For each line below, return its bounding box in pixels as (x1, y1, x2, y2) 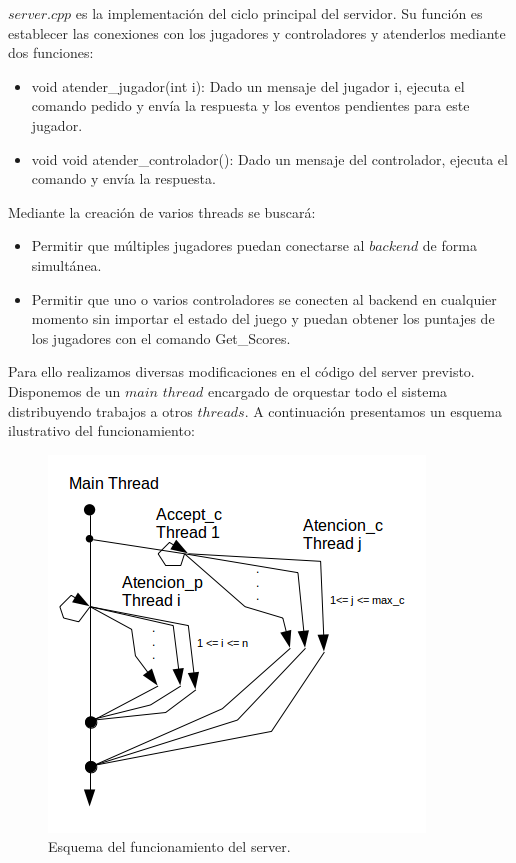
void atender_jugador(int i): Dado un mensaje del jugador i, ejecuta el (31, 75, 465, 96)
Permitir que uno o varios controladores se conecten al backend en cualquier (31, 288, 497, 309)
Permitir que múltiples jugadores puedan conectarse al (31, 235, 365, 256)
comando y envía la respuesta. (31, 168, 216, 189)
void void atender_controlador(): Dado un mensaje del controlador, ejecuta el (31, 148, 508, 169)
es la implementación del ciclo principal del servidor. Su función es (75, 3, 483, 23)
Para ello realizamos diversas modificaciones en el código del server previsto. (8, 361, 475, 382)
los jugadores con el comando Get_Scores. (31, 327, 291, 348)
